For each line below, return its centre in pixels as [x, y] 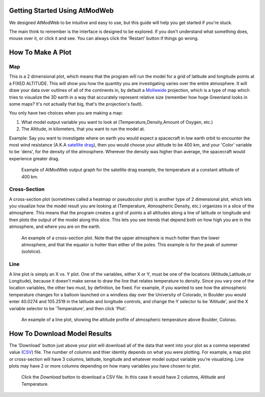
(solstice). [31, 252]
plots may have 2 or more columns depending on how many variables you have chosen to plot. [105, 366]
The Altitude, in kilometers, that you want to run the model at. [83, 129]
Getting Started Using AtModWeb [61, 11]
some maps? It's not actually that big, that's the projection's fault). [76, 104]
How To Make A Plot [40, 52]
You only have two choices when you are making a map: [66, 113]
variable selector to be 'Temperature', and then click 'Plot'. [68, 308]
